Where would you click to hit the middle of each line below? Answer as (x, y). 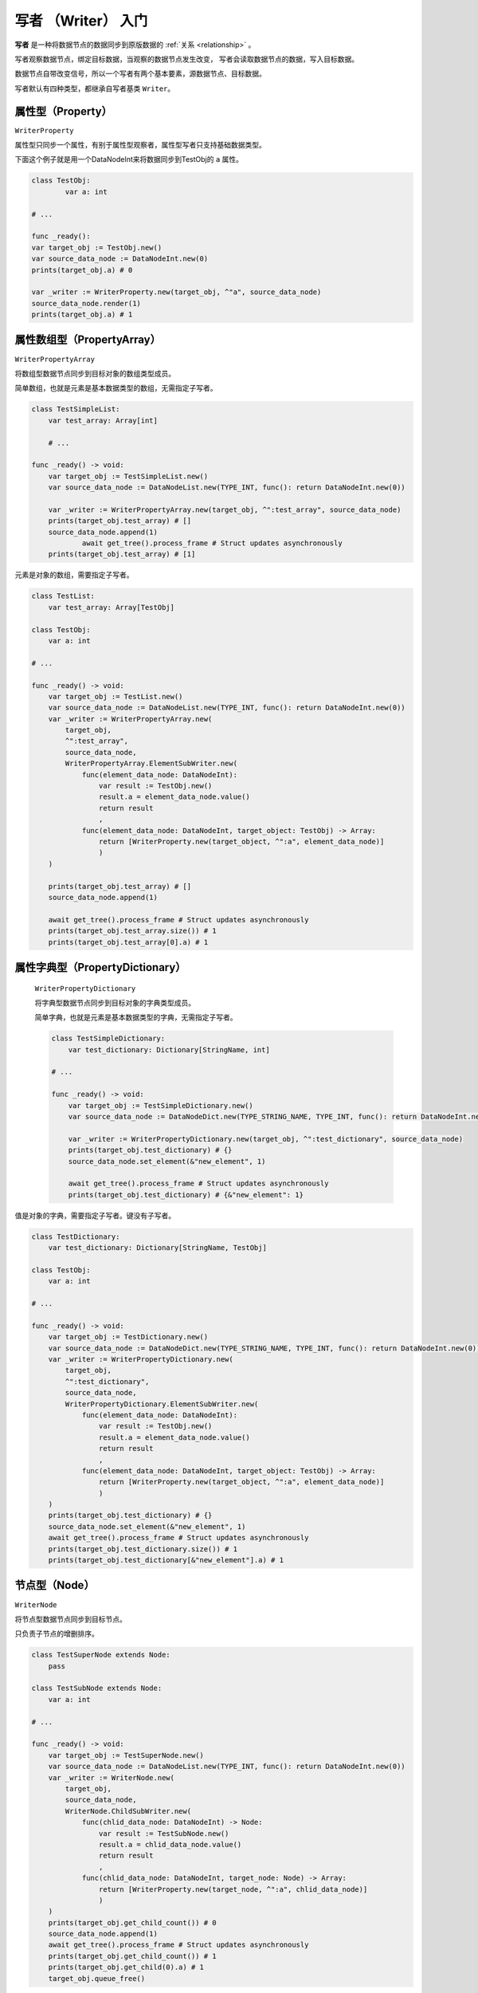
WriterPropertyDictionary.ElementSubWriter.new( (162, 1404)
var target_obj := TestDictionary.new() (128, 1337)
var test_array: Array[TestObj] (112, 607)
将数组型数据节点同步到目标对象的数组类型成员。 (95, 373)
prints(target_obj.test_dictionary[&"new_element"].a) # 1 (166, 1560)
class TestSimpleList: (76, 409)
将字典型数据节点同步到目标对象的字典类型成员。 (115, 1002)
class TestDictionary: (76, 1236)
